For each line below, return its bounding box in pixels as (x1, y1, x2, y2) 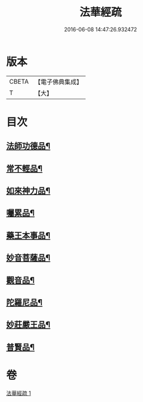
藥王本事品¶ (6, 230, 51, 241)
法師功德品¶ (6, 141, 51, 151)
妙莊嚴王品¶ (6, 320, 51, 330)
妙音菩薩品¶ (6, 253, 51, 263)
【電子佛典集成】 (34, 78, 83, 86)
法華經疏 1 (6, 389, 31, 397)
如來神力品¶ (6, 186, 51, 196)
